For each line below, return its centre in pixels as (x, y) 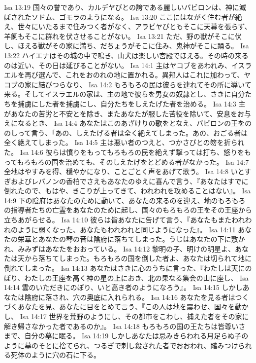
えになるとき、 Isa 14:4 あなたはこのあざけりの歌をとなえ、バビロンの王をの (128, 123)
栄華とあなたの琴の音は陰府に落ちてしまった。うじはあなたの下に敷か (131, 239)
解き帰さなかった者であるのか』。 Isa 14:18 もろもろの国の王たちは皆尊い (121, 326)
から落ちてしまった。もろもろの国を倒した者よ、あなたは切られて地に (138, 258)
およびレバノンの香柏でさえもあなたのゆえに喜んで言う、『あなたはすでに (129, 181)
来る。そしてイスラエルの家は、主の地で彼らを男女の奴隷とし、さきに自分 (125, 94)
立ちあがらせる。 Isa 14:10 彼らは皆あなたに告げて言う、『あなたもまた (118, 220)
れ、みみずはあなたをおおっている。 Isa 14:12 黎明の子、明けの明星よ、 (119, 248)
